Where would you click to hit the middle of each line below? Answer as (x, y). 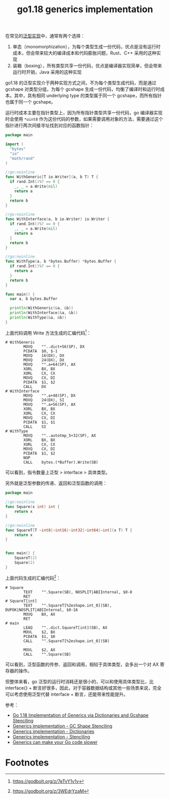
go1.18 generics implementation (85, 9)
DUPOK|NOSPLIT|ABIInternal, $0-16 (42, 610)
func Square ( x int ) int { (32, 507)
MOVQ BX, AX (39, 614)
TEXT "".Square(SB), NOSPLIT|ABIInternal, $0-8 (78, 592)
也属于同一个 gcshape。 (30, 102)
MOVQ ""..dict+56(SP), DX (54, 347)
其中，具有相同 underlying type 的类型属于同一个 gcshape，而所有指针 (88, 95)
